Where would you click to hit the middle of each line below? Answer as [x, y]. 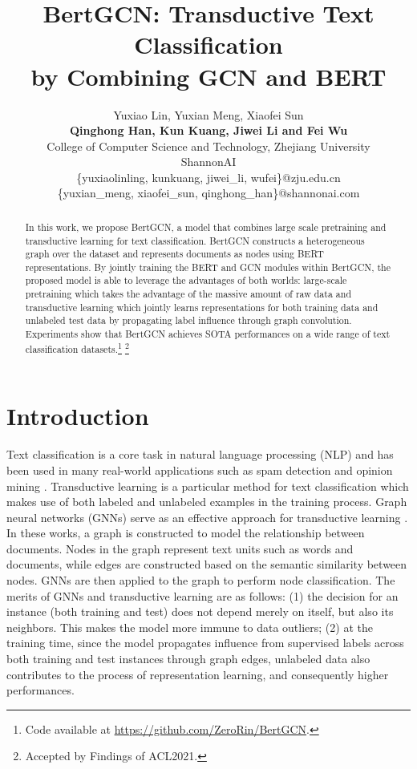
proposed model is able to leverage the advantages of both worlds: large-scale [186, 280]
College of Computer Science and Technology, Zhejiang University [208, 146]
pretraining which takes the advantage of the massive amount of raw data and [188, 294]
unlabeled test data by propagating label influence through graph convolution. [188, 320]
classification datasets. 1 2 [77, 347]
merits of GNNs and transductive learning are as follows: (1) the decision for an [202, 595]
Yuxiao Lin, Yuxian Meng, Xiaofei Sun [208, 114]
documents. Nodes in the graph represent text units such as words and [180, 548]
